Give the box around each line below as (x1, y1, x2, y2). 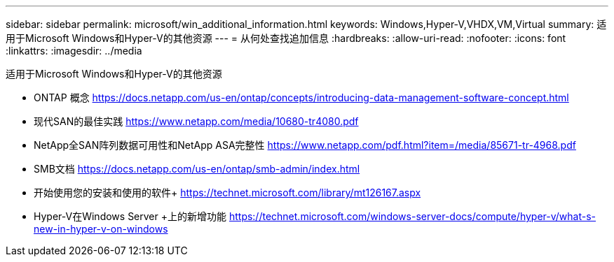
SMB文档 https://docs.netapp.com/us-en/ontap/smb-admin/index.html (34, 163, 360, 175)
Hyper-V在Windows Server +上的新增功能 (34, 210, 226, 222)
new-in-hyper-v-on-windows (34, 223, 168, 235)
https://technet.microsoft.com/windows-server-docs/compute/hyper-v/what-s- (228, 210, 596, 222)
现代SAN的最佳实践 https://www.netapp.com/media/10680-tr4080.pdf (34, 115, 359, 127)
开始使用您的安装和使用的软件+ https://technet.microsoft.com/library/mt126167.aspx (34, 187, 421, 198)
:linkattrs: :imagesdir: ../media (6, 45, 142, 57)
